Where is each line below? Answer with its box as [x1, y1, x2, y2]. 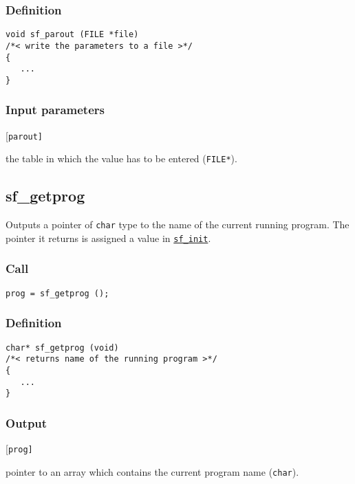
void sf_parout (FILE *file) [6, 30, 139, 40]
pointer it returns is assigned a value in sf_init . [6, 230, 211, 245]
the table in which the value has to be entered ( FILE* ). [6, 151, 237, 166]
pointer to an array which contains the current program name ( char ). [6, 464, 299, 478]
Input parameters [6, 101, 105, 118]
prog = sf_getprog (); [6, 288, 109, 298]
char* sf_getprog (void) [6, 342, 119, 353]
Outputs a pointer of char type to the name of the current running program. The [6, 217, 349, 232]
